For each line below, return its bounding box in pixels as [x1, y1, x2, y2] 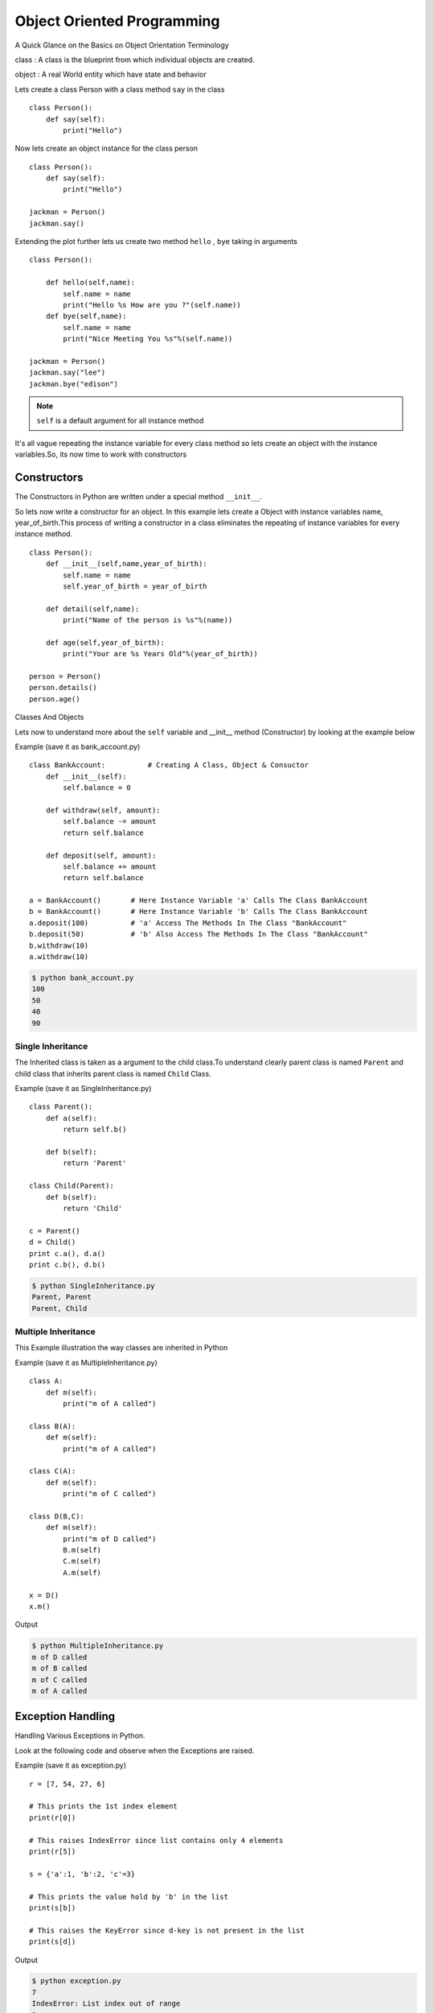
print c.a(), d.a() [29, 1249, 106, 1258]
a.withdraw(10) [29, 953, 89, 961]
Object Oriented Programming [14, 12, 220, 30]
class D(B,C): [29, 1511, 84, 1521]
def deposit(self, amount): [45, 850, 157, 860]
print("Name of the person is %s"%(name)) [63, 616, 233, 625]
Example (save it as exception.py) [14, 1760, 127, 1771]
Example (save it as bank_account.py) [14, 742, 141, 751]
